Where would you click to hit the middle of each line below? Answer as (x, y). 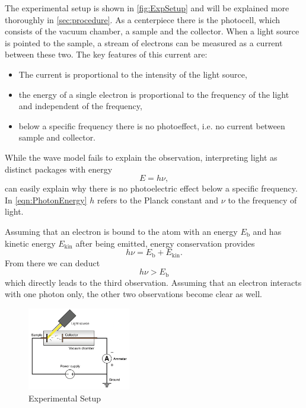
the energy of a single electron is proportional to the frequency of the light (154, 94)
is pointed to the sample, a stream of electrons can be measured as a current (144, 42)
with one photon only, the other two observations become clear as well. (133, 294)
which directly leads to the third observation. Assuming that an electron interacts (153, 282)
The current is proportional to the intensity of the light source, (133, 74)
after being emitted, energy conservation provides (165, 243)
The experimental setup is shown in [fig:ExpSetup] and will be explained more (147, 8)
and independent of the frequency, (80, 106)
